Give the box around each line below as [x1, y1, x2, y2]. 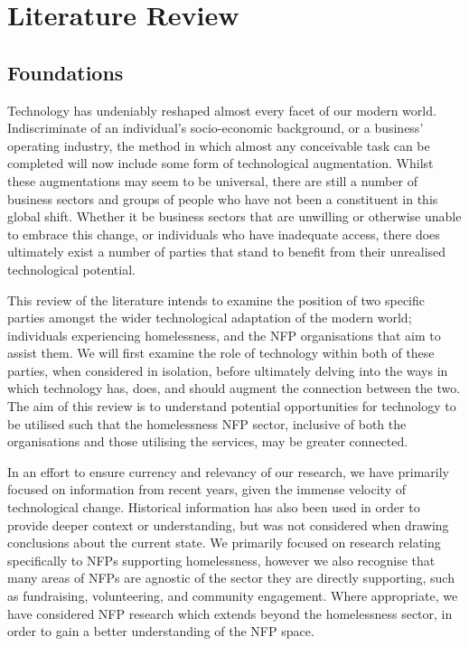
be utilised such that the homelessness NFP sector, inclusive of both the [7, 414, 407, 433]
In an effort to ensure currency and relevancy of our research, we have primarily [7, 462, 449, 481]
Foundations [7, 58, 124, 86]
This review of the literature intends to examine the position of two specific [7, 290, 426, 309]
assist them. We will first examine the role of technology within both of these [7, 343, 435, 362]
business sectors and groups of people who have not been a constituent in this [7, 189, 438, 208]
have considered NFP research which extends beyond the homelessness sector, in [7, 604, 453, 623]
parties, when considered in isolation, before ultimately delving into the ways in [7, 360, 448, 379]
